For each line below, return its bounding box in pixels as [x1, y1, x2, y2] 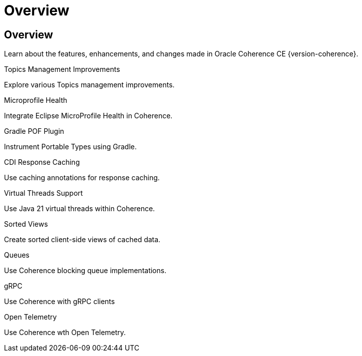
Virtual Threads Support [4, 189, 83, 198]
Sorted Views [4, 220, 48, 229]
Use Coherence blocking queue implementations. [4, 266, 167, 275]
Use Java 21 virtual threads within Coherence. [4, 204, 155, 213]
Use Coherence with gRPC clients [4, 297, 115, 306]
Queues [4, 251, 29, 260]
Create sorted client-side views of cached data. [4, 235, 161, 244]
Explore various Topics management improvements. [4, 80, 175, 89]
